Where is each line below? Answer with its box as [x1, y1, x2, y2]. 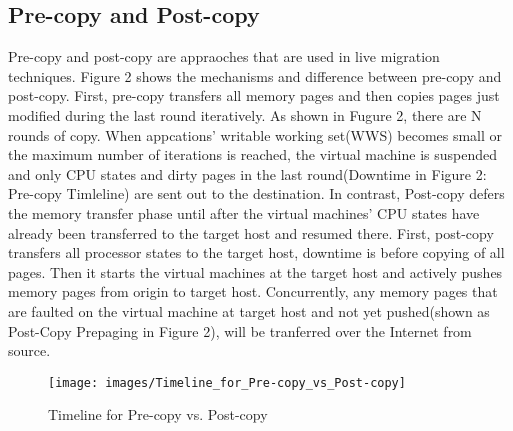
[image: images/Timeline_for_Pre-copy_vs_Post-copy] [48, 375, 406, 390]
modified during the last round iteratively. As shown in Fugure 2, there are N [8, 104, 482, 125]
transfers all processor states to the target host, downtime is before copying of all [8, 242, 505, 263]
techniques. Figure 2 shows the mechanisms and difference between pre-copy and [8, 65, 502, 86]
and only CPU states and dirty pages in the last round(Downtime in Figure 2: [8, 163, 487, 184]
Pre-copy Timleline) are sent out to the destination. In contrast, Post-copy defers [8, 183, 505, 204]
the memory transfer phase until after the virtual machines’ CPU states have [8, 202, 480, 223]
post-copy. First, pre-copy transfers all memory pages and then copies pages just [8, 85, 500, 106]
